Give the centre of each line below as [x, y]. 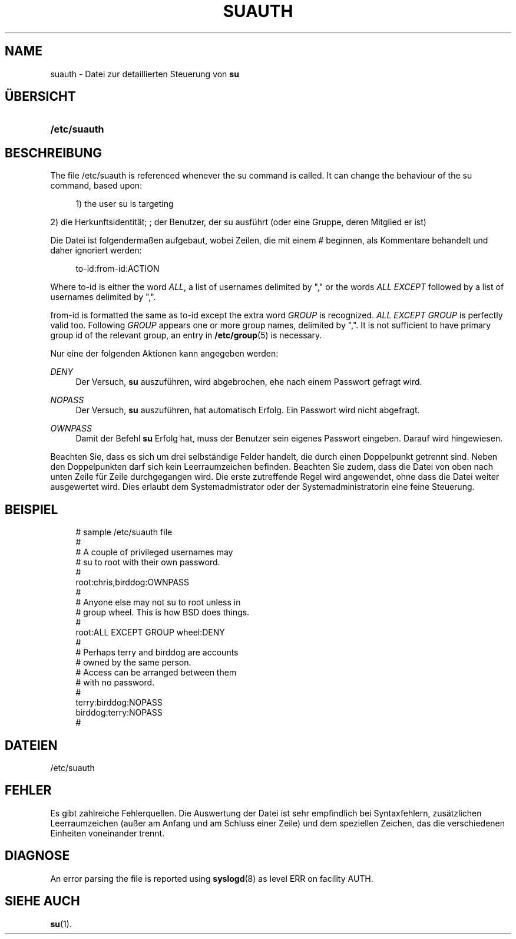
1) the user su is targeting [125, 204]
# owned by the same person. [133, 663]
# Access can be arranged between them [156, 673]
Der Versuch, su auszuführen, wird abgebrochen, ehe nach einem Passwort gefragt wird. [249, 382]
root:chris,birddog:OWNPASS [133, 582]
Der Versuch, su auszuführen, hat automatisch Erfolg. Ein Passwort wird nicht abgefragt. [248, 410]
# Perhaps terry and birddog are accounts [157, 653]
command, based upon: [96, 186]
